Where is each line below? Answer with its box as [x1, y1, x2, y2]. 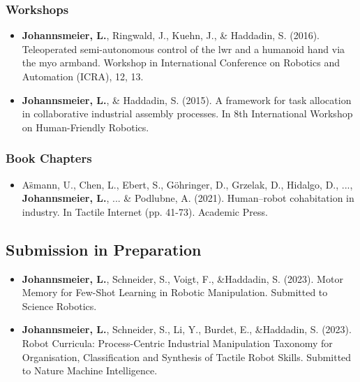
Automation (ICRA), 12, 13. [22, 69, 144, 83]
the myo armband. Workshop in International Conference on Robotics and [22, 55, 340, 70]
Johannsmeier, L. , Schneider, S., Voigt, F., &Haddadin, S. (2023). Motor [22, 271, 343, 286]
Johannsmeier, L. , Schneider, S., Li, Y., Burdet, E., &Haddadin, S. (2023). [22, 322, 352, 337]
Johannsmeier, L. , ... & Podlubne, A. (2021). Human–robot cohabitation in [22, 191, 354, 205]
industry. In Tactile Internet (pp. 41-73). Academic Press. [22, 204, 268, 219]
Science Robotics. [22, 298, 97, 313]
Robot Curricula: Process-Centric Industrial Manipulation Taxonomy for [22, 335, 333, 350]
